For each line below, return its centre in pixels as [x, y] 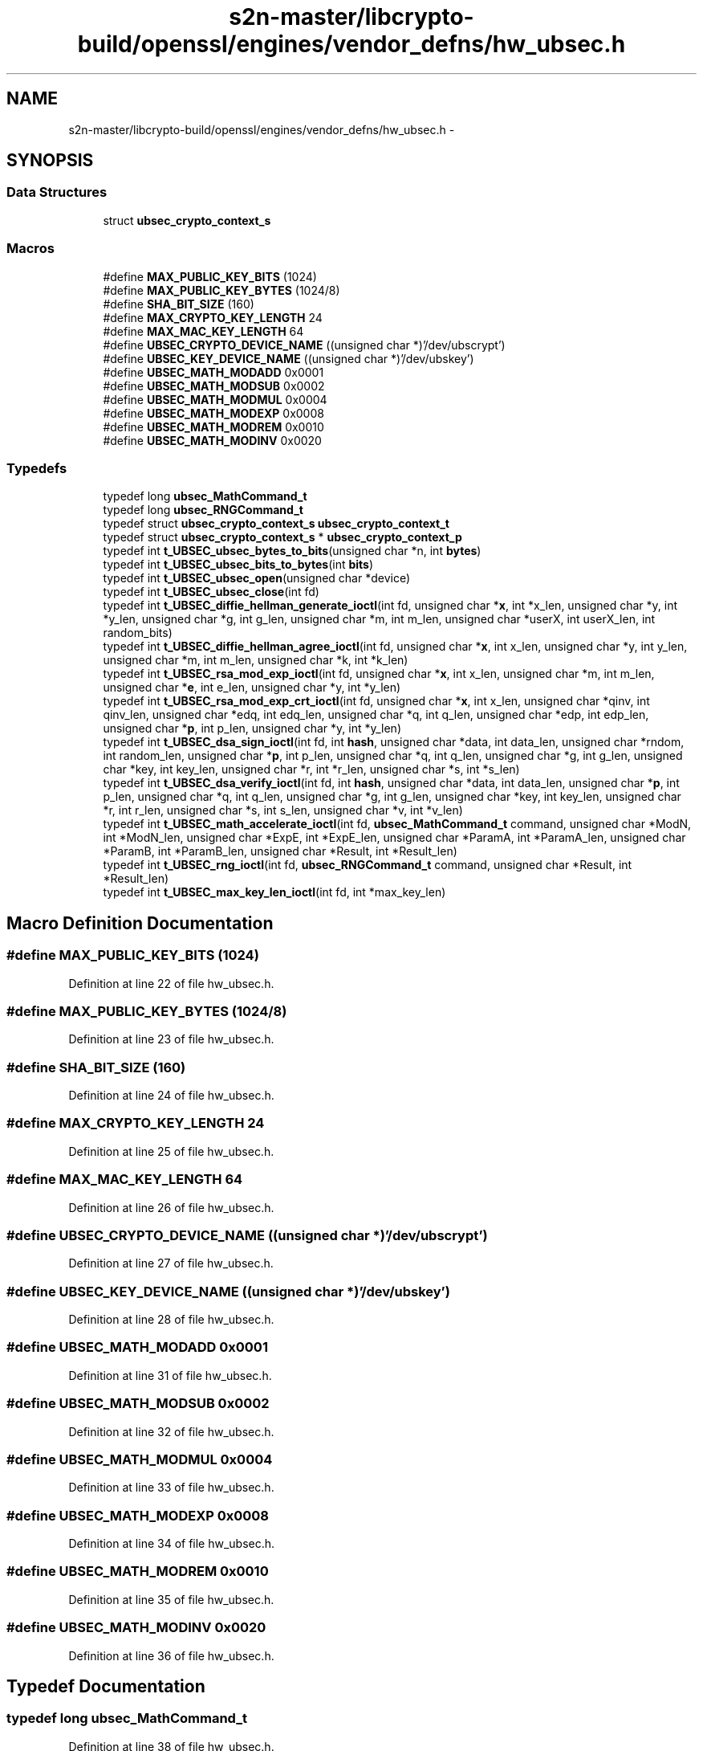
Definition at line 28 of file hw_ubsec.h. [171, 1320]
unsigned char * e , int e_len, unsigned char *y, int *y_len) [252, 688]
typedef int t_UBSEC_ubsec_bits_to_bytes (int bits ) [238, 565]
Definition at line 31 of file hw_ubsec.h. [170, 1375]
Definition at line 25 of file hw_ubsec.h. [171, 1151]
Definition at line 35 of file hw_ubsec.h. [171, 1599]
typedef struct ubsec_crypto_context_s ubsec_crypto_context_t [276, 524]
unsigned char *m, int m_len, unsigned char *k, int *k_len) [256, 660]
